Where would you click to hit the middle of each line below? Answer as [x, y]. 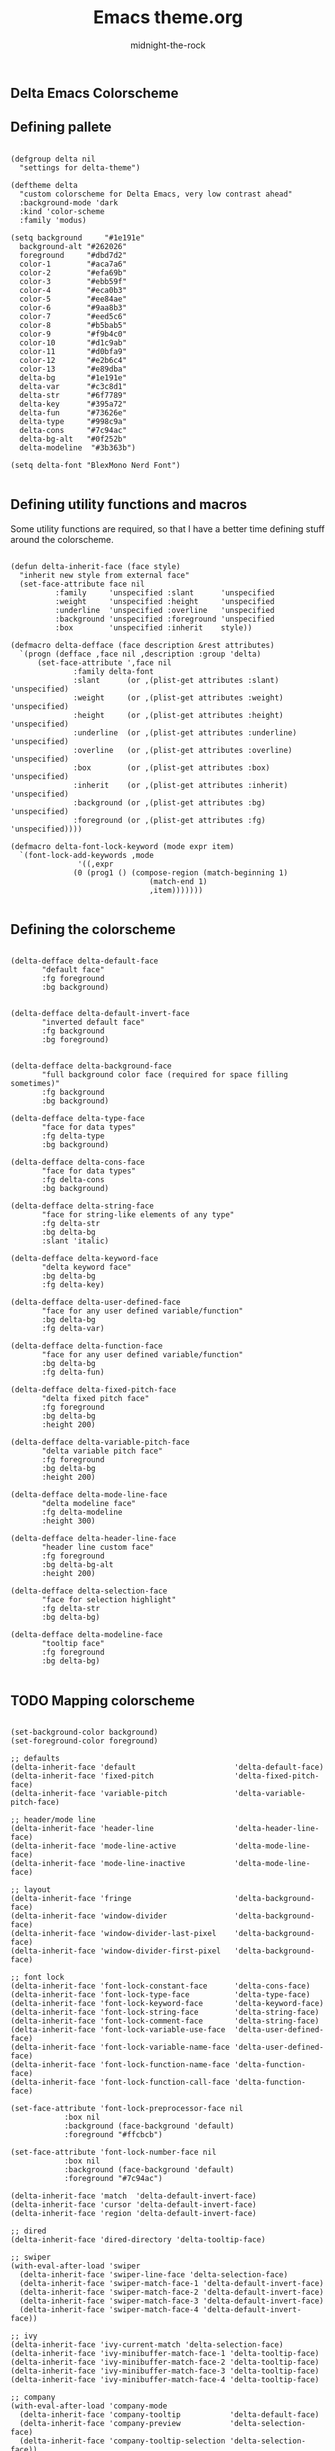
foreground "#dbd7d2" [73, 255]
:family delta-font [114, 671]
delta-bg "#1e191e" [73, 377]
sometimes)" [35, 1084]
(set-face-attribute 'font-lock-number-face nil [113, 2152]
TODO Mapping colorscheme [102, 1700]
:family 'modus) [53, 220]
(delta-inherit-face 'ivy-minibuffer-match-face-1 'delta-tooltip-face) [165, 2354]
